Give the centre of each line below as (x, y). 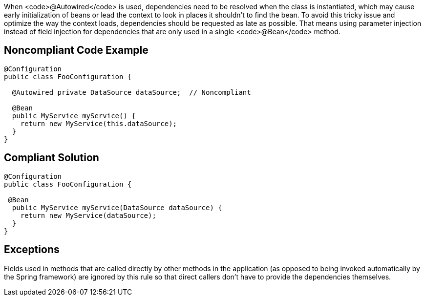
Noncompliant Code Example (76, 50)
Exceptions (32, 250)
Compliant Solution (52, 158)
